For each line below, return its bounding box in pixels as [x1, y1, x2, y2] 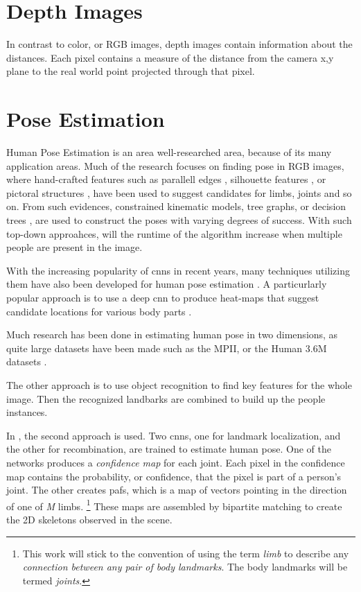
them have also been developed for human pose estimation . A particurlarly [6, 277, 327, 291]
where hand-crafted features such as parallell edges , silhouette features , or [6, 172, 326, 186]
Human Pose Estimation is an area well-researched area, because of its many [6, 145, 332, 159]
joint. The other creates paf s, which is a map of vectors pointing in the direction [6, 482, 347, 497]
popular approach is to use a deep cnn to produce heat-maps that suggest [6, 290, 319, 304]
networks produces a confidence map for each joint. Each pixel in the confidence [6, 455, 345, 469]
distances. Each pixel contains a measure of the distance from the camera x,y [6, 50, 334, 64]
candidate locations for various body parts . [6, 304, 192, 318]
